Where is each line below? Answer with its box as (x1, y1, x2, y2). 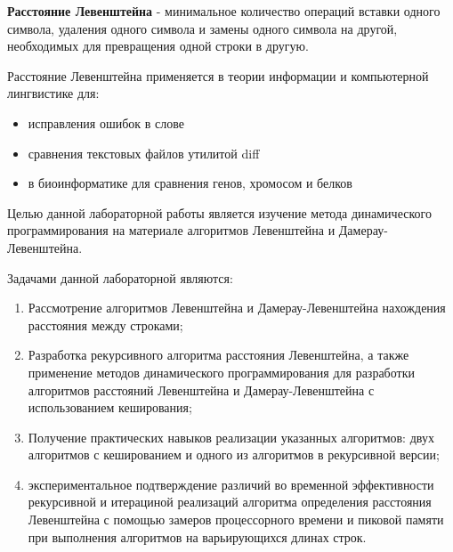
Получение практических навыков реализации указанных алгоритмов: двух (28, 427, 434, 446)
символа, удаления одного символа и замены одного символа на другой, (7, 19, 398, 37)
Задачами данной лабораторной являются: (7, 268, 233, 287)
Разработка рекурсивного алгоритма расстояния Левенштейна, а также (28, 345, 409, 364)
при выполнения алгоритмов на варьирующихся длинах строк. (28, 527, 367, 546)
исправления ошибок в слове (28, 113, 184, 132)
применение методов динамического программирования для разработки (28, 362, 415, 381)
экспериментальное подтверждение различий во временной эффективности (28, 475, 434, 493)
